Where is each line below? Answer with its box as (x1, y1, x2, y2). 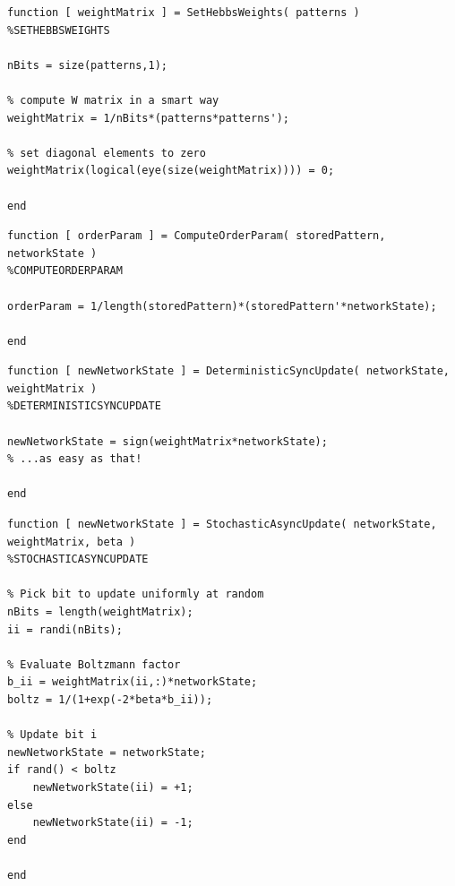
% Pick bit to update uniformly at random (7, 588, 264, 601)
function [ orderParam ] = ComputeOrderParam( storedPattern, (7, 229, 386, 243)
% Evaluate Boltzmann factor (7, 658, 181, 671)
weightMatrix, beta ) (7, 535, 136, 548)
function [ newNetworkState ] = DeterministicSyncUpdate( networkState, (7, 365, 450, 378)
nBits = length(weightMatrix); (7, 606, 193, 618)
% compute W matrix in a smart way (7, 93, 219, 107)
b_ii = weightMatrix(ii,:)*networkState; (7, 675, 258, 689)
